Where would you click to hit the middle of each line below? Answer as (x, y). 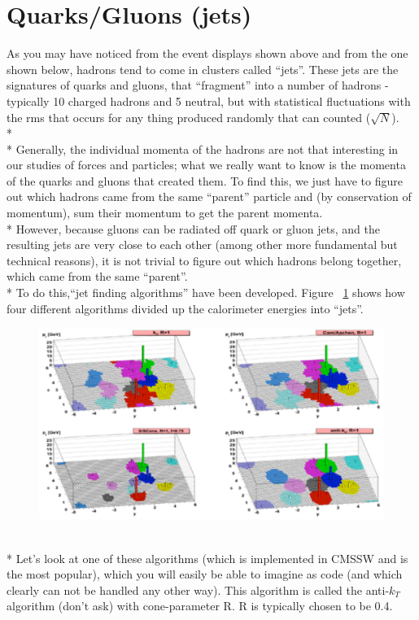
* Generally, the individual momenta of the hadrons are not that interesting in (203, 148)
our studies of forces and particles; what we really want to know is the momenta (206, 165)
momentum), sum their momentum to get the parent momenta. (165, 213)
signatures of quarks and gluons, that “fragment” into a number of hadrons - (198, 85)
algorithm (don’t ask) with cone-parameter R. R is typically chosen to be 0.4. (200, 606)
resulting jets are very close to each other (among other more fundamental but (202, 245)
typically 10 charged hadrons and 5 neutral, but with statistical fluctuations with (209, 100)
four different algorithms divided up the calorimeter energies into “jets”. (185, 308)
